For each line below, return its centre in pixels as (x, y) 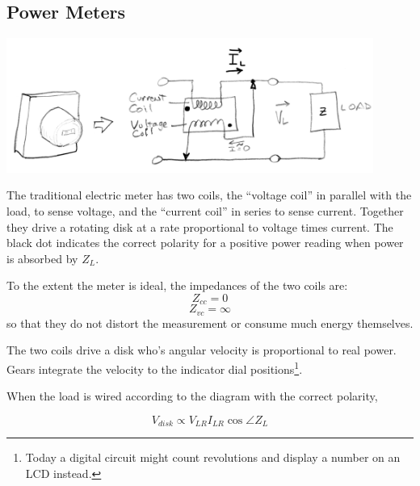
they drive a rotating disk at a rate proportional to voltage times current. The (200, 226)
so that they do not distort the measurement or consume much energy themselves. (210, 323)
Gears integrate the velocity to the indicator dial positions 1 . (155, 367)
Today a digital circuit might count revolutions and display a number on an (213, 457)
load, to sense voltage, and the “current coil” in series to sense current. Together (205, 210)
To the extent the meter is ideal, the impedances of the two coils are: (177, 285)
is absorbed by (42, 258)
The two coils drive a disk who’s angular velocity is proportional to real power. (202, 350)
